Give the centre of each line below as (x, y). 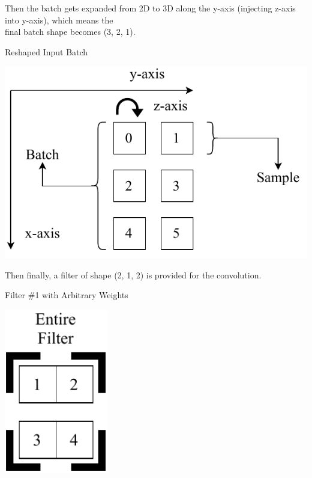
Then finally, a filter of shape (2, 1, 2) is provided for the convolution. (133, 274)
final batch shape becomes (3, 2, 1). (70, 32)
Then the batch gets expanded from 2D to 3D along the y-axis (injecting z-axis (150, 8)
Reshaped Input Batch (46, 51)
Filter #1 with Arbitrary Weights (67, 295)
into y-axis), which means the (59, 20)
